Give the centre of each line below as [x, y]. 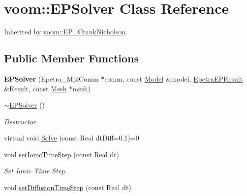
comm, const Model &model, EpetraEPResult [174, 78]
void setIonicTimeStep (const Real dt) [62, 154]
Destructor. [21, 121]
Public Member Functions [71, 58]
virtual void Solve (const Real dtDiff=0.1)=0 [72, 138]
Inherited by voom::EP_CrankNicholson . [66, 32]
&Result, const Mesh [35, 88]
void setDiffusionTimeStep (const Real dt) [68, 187]
